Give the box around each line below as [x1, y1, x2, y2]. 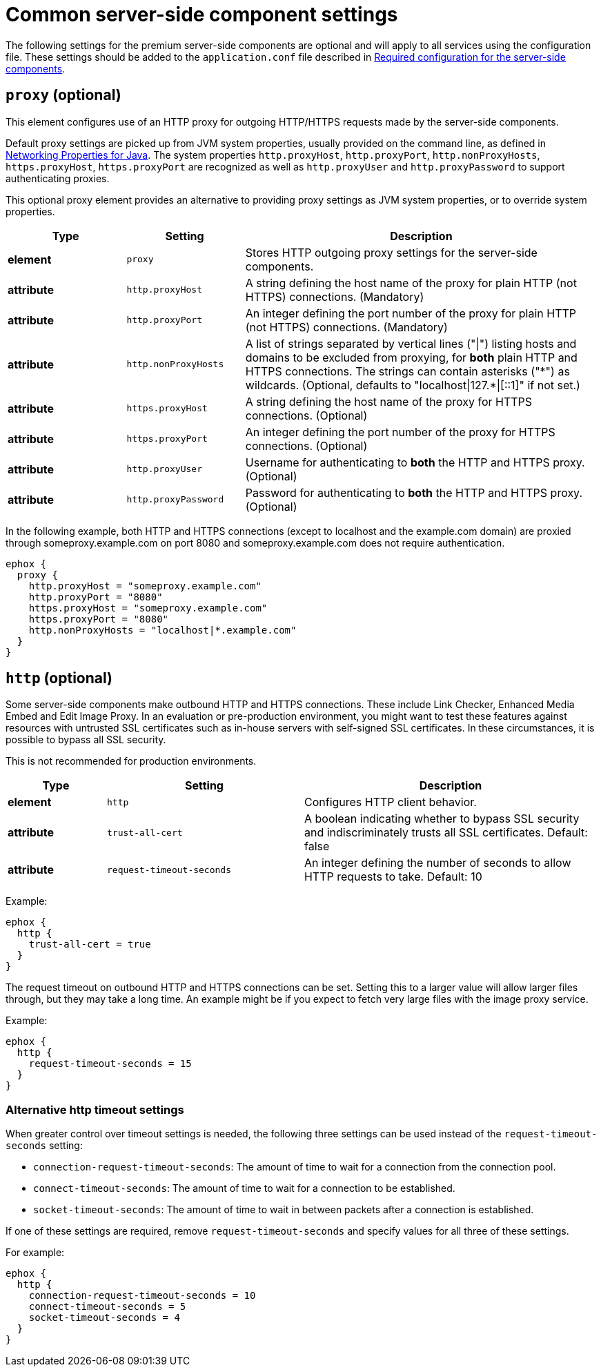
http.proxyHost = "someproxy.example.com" [28, 580, 262, 591]
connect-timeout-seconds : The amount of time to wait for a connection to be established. [33, 1182, 455, 1195]
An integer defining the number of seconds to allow [304, 856, 571, 870]
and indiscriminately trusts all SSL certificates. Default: [304, 825, 588, 840]
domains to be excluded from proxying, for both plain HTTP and [245, 350, 578, 364]
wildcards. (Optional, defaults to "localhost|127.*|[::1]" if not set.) [245, 378, 580, 392]
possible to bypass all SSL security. [6, 734, 166, 746]
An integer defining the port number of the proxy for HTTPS [245, 424, 555, 439]
